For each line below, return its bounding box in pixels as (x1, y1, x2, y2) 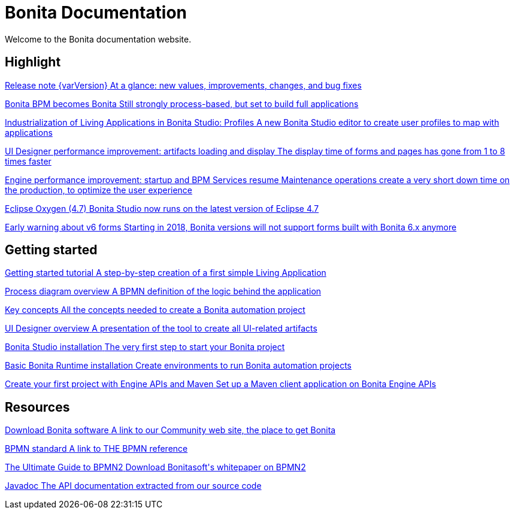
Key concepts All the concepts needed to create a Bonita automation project (5, 305, 305, 315)
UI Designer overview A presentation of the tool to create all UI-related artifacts (5, 323, 317, 334)
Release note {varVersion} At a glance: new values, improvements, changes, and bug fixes (5, 80, 362, 90)
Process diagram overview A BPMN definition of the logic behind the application (5, 286, 322, 297)
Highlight (5, 54, 61, 70)
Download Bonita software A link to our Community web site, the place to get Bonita (5, 425, 336, 436)
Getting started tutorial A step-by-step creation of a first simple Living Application (5, 267, 326, 278)
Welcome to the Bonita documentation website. (5, 34, 192, 44)
